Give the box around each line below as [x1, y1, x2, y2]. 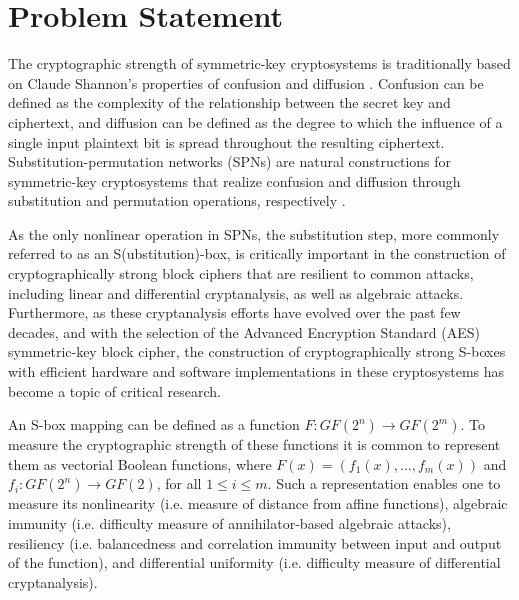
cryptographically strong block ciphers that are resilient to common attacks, [8, 263, 474, 284]
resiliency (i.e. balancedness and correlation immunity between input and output [8, 532, 502, 553]
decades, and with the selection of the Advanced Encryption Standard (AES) [8, 321, 480, 342]
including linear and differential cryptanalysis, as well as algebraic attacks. [8, 282, 464, 303]
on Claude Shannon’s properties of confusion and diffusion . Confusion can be [8, 72, 484, 93]
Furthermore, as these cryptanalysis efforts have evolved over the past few [8, 302, 461, 323]
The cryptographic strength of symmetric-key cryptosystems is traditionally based [8, 53, 511, 74]
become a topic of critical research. [8, 380, 221, 401]
